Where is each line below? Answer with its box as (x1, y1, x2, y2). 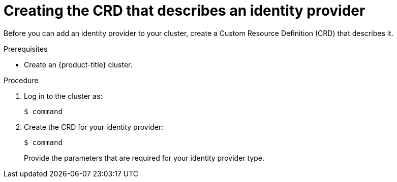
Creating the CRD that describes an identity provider (4, 2, 365, 19)
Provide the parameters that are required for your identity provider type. (24, 153, 265, 162)
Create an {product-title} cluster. (24, 60, 133, 69)
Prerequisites (4, 44, 48, 53)
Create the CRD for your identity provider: (24, 122, 164, 131)
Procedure (4, 76, 39, 85)
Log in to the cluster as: (24, 91, 103, 100)
